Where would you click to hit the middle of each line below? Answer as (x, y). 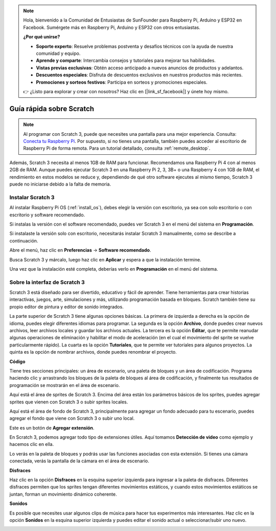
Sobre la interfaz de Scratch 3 (47, 282)
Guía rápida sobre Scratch (52, 108)
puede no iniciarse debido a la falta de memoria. (60, 184)
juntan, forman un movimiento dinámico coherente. (63, 494)
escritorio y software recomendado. (47, 215)
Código (17, 361)
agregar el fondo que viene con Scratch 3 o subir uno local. (72, 418)
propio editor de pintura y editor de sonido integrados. (66, 307)
